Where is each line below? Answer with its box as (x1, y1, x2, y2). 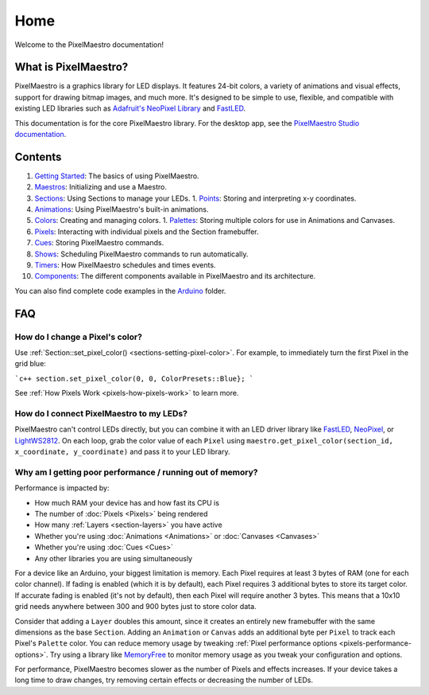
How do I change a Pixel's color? (14, 331, 143, 342)
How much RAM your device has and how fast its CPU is (34, 498, 220, 507)
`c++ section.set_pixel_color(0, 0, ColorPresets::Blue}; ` (14, 374, 254, 383)
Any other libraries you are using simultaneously (34, 553, 193, 563)
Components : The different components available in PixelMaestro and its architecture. (34, 271, 316, 281)
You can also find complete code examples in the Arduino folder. (14, 286, 226, 295)
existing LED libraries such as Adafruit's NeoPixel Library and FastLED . (14, 103, 246, 113)
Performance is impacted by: (14, 483, 110, 493)
